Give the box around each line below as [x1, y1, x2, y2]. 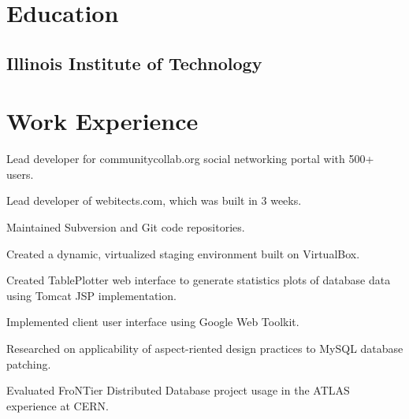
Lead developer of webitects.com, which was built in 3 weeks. [6, 192, 302, 209]
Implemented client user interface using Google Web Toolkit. [6, 313, 299, 330]
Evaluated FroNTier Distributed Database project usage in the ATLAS [6, 382, 350, 399]
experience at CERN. [6, 397, 109, 413]
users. [6, 165, 34, 182]
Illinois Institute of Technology [6, 50, 262, 75]
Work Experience [6, 105, 199, 137]
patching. [6, 355, 51, 372]
